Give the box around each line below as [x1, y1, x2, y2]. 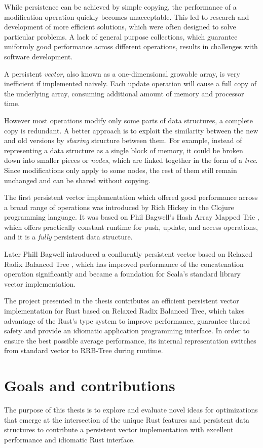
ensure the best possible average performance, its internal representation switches [4, 335, 256, 346]
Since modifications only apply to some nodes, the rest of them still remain [4, 164, 237, 175]
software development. [4, 51, 73, 61]
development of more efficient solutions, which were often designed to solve [4, 21, 236, 32]
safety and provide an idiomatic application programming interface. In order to [4, 325, 250, 336]
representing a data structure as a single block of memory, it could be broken [4, 145, 243, 155]
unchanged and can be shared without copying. [4, 175, 151, 185]
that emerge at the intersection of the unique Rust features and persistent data [4, 414, 250, 425]
